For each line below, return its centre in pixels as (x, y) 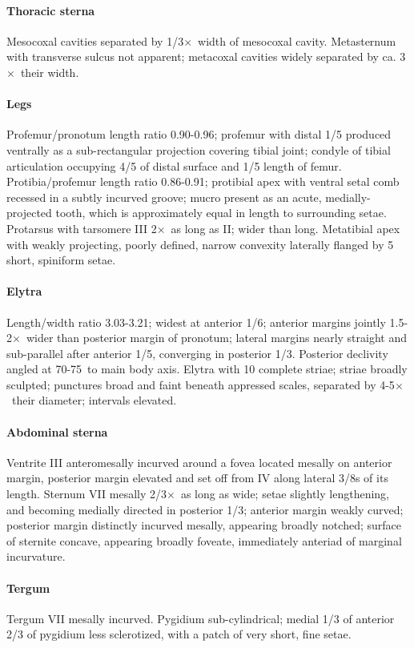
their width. (50, 72)
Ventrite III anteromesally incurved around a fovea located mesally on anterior (199, 462)
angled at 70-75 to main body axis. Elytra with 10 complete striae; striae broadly (207, 369)
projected (29, 213)
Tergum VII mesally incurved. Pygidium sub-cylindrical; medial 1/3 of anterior (201, 618)
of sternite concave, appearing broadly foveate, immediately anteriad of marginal (204, 540)
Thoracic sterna (51, 10)
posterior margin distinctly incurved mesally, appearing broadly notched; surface (204, 525)
